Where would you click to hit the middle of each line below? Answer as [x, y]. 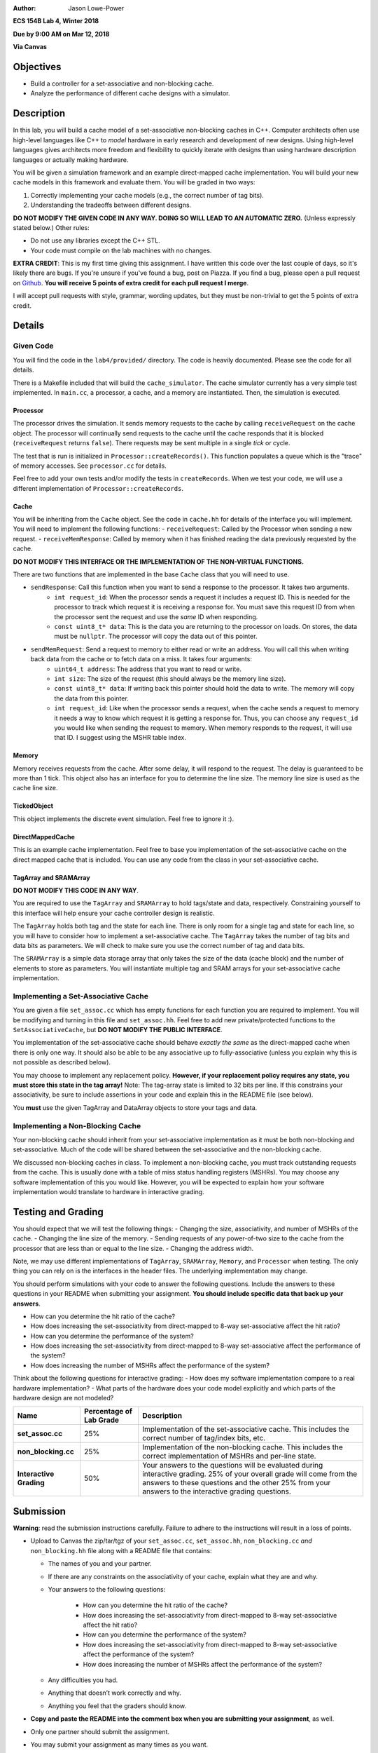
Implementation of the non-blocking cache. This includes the [243, 1447]
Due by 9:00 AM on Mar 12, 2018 [61, 34]
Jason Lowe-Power [96, 8]
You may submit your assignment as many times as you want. [119, 1744]
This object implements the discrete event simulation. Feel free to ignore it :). [124, 819]
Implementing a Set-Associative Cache [80, 996]
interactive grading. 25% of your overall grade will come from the [250, 1474]
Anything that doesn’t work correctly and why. [115, 1693]
